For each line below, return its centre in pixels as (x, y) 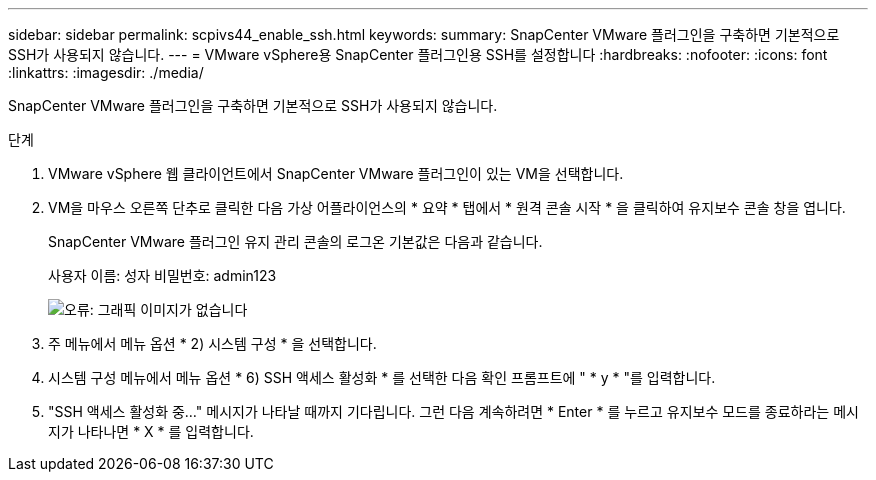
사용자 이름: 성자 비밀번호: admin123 (162, 275)
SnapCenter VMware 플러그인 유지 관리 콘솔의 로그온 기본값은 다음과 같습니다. (295, 241)
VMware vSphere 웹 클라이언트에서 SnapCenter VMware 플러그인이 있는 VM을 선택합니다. (336, 173)
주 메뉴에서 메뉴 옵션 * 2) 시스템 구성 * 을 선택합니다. (212, 343)
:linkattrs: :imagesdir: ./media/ (106, 72)
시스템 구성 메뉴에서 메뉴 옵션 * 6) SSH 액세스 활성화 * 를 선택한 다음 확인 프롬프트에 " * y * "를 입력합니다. (382, 377)
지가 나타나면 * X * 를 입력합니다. (151, 431)
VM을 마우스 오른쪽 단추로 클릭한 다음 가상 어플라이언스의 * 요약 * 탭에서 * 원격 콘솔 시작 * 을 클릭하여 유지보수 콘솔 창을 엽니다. (447, 207)
